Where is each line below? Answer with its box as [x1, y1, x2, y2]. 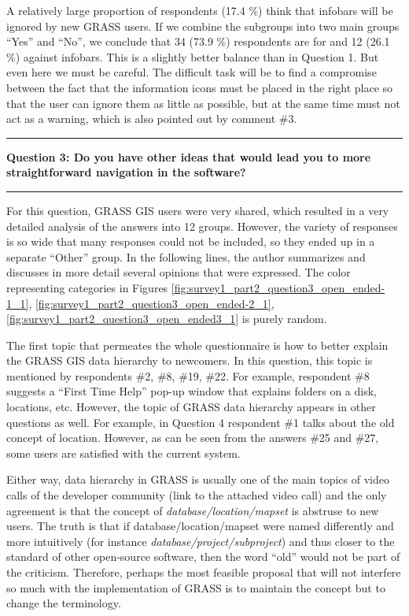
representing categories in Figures [6, 279, 168, 295]
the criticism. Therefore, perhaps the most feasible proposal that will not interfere [6, 564, 401, 580]
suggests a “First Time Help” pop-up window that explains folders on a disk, [6, 383, 377, 399]
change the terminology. [6, 595, 121, 611]
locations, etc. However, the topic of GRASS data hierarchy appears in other [6, 399, 376, 415]
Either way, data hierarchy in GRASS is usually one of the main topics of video [6, 471, 389, 488]
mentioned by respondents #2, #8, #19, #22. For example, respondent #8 [6, 367, 370, 384]
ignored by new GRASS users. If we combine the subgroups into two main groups [6, 17, 400, 34]
